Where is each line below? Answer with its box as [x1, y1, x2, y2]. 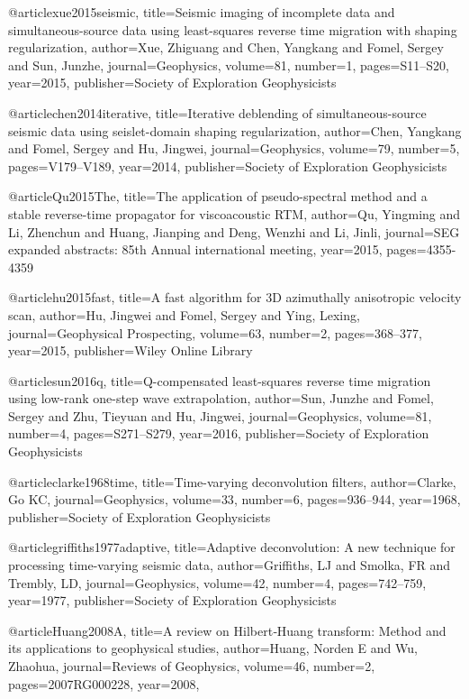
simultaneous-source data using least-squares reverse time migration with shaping [8, 20, 457, 39]
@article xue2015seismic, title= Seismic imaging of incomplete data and [8, 3, 395, 21]
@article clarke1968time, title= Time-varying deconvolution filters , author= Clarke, [8, 472, 456, 491]
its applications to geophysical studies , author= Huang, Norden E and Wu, [8, 639, 418, 658]
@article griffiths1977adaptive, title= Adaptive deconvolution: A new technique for [8, 538, 455, 556]
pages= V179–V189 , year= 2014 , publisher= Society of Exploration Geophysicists [8, 156, 447, 175]
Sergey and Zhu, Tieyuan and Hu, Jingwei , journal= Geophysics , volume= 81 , [8, 406, 432, 425]
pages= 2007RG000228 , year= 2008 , [8, 674, 200, 693]
